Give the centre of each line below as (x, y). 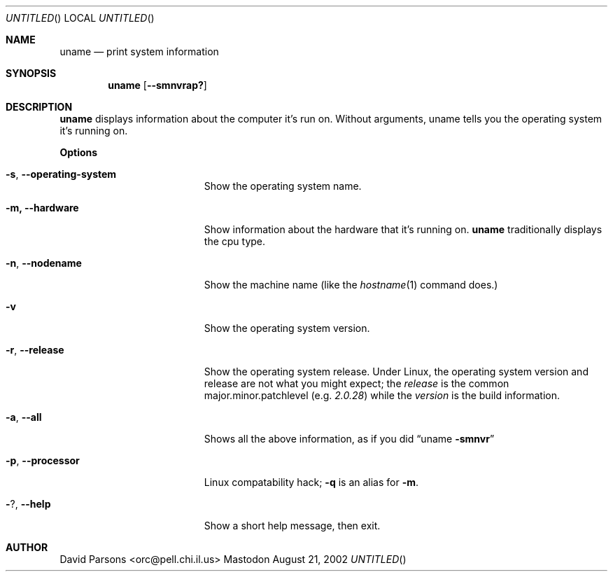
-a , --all (24, 417)
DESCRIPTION (39, 107)
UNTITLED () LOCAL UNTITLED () (80, 18)
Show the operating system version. (287, 328)
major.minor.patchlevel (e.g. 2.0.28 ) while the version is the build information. (382, 395)
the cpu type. (235, 241)
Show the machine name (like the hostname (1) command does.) (351, 285)
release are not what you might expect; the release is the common (357, 383)
